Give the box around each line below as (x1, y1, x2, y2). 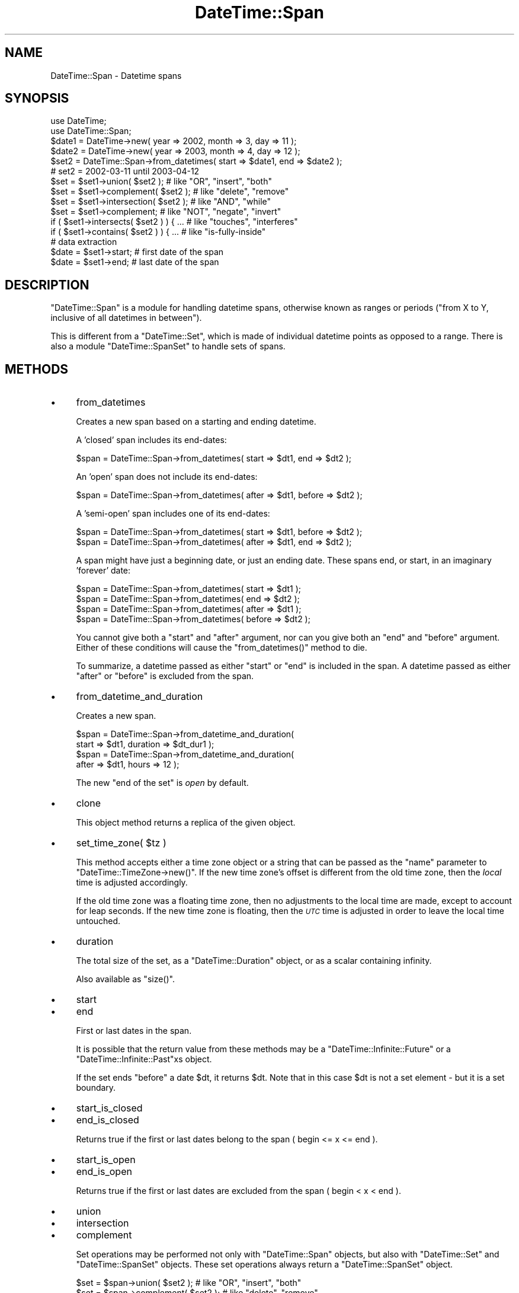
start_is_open (76, 1154, 136, 1166)
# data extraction (50, 237, 117, 247)
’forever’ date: (76, 565, 131, 576)
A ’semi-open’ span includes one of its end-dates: (76, 508, 270, 519)
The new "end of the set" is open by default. (76, 778, 249, 788)
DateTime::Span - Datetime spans (50, 70, 182, 81)
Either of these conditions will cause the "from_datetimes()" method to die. (76, 642, 367, 653)
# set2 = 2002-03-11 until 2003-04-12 (50, 166, 200, 177)
